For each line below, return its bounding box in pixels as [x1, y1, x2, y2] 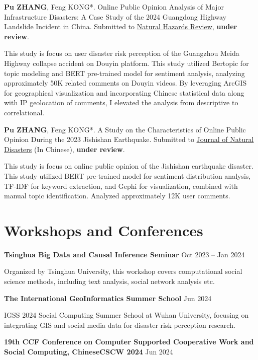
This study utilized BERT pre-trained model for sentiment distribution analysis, [4, 170, 251, 181]
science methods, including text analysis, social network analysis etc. [4, 276, 215, 286]
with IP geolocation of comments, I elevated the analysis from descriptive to [4, 97, 238, 108]
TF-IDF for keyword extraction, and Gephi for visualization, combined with [4, 180, 238, 191]
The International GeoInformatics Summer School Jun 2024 [4, 293, 212, 303]
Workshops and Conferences [4, 220, 203, 240]
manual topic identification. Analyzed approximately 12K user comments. [4, 190, 230, 201]
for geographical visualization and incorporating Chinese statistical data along [4, 87, 244, 98]
